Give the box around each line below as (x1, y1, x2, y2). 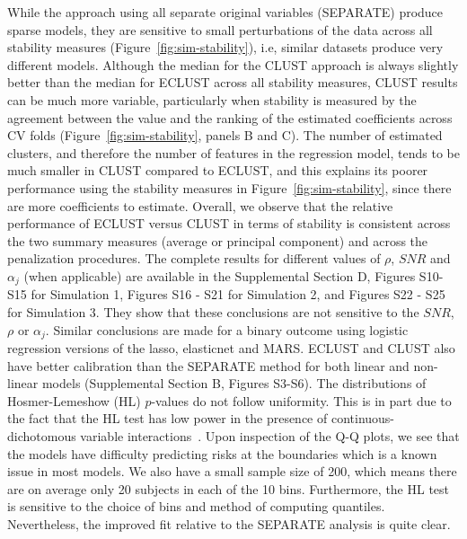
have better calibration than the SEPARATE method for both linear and (7, 356, 410, 375)
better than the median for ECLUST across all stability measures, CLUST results (7, 73, 458, 92)
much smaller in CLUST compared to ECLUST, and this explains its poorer (7, 161, 428, 180)
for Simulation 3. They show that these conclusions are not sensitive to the (7, 302, 419, 321)
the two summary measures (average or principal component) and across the (7, 231, 428, 250)
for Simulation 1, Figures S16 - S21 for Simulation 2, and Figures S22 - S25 (31, 285, 445, 304)
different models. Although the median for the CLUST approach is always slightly (7, 55, 459, 74)
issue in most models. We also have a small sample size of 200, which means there (7, 462, 457, 481)
